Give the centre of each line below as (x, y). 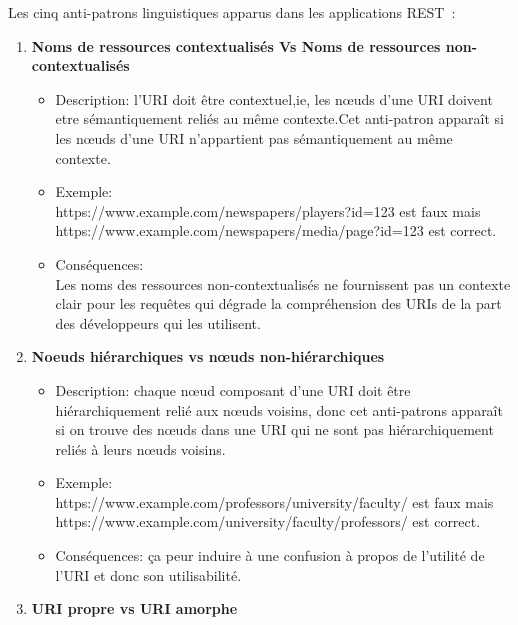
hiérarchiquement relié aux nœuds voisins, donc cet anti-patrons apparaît (279, 409)
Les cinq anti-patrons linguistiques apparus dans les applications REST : (232, 12)
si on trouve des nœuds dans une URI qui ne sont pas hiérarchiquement (274, 429)
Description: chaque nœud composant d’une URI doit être (233, 389)
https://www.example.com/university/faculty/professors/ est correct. (268, 521)
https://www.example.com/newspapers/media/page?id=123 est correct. (276, 230)
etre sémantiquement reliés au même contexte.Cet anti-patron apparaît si (279, 118)
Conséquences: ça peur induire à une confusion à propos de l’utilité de (270, 555)
